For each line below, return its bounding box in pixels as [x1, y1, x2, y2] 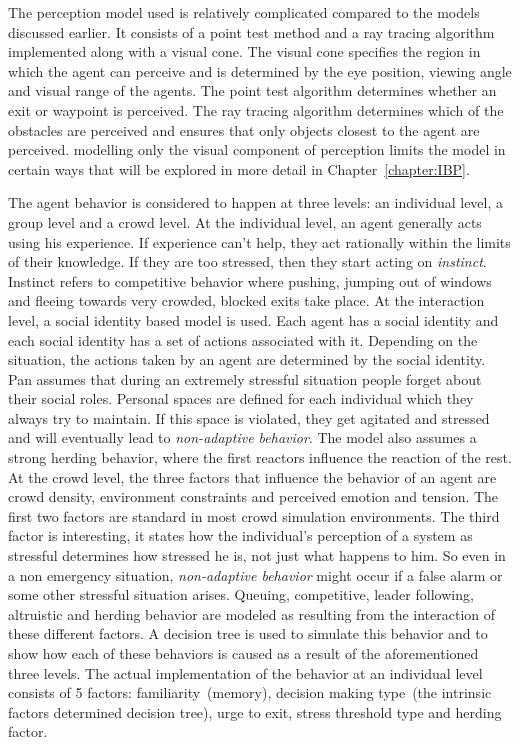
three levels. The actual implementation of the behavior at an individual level [8, 662, 483, 683]
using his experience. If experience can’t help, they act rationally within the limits [8, 231, 511, 252]
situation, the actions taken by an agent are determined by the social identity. [8, 349, 486, 370]
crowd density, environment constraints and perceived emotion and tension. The [8, 486, 499, 507]
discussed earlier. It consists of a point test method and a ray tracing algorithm [8, 21, 495, 42]
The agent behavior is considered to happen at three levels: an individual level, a [8, 192, 504, 213]
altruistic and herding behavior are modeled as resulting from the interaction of [8, 603, 496, 624]
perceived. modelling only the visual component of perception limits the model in [8, 139, 506, 160]
